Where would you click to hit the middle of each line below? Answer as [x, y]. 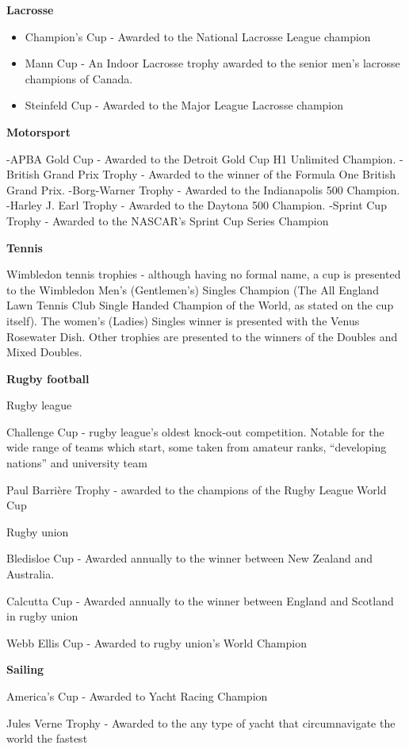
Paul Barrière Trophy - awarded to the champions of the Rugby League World [197, 489]
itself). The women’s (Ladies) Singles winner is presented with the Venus [183, 320]
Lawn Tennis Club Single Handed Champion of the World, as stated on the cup [200, 305]
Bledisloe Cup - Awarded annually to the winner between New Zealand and [189, 558]
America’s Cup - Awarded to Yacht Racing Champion [137, 696]
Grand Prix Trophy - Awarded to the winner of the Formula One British [220, 174]
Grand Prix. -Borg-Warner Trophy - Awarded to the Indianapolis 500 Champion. [203, 189]
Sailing [25, 669]
